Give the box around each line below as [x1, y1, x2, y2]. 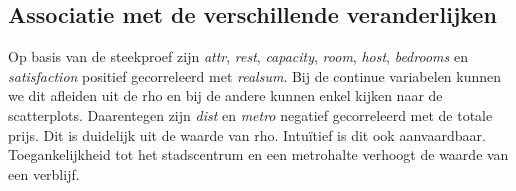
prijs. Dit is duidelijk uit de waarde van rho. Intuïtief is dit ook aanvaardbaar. [8, 124, 486, 145]
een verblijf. [8, 163, 80, 184]
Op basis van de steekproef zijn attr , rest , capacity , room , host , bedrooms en [8, 46, 468, 67]
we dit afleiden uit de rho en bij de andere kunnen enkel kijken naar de [8, 85, 443, 106]
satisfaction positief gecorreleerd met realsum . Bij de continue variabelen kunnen [8, 65, 502, 86]
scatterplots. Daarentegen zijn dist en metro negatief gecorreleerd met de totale [8, 104, 493, 125]
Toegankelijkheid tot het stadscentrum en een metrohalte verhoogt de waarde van [8, 144, 509, 165]
